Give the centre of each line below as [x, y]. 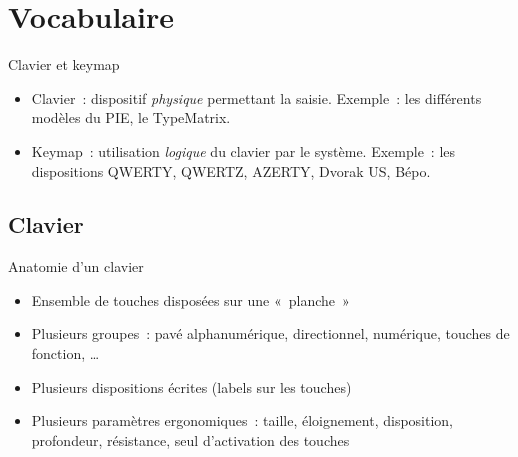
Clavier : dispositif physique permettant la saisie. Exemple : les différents [256, 97]
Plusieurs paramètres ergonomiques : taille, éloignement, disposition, [242, 420]
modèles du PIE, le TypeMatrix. [131, 117]
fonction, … [65, 353]
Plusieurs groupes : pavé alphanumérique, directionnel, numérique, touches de [270, 333]
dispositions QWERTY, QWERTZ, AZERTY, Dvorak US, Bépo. [231, 170]
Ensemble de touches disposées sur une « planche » [190, 299]
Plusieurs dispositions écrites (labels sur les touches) [191, 386]
